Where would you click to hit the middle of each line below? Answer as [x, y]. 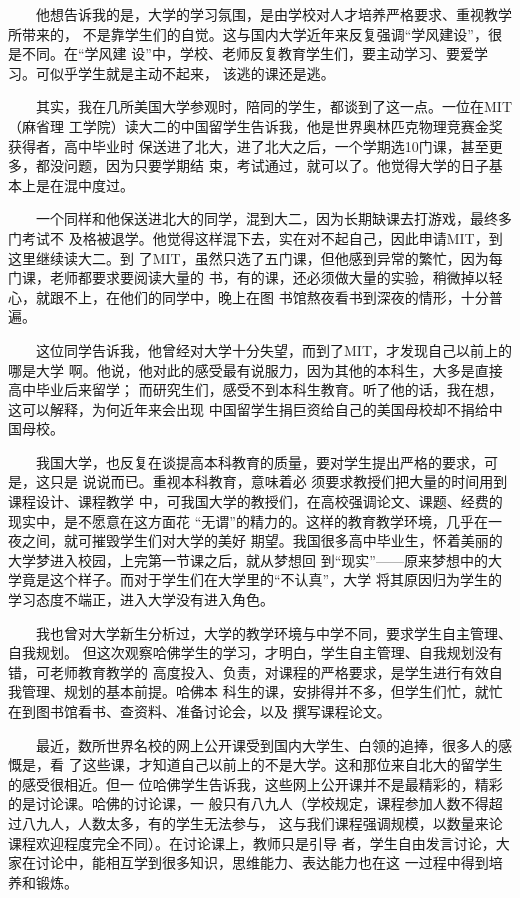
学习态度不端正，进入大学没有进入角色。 [141, 599]
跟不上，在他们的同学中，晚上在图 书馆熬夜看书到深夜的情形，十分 [269, 296]
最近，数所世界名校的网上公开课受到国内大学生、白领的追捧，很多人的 [266, 744]
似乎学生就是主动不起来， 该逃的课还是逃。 [192, 72]
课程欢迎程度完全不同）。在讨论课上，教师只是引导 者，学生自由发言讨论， [252, 842]
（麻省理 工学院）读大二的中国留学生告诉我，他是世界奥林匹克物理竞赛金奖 [255, 125]
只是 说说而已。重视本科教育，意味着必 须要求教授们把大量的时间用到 [278, 481]
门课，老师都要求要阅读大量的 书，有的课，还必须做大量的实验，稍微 [234, 277]
